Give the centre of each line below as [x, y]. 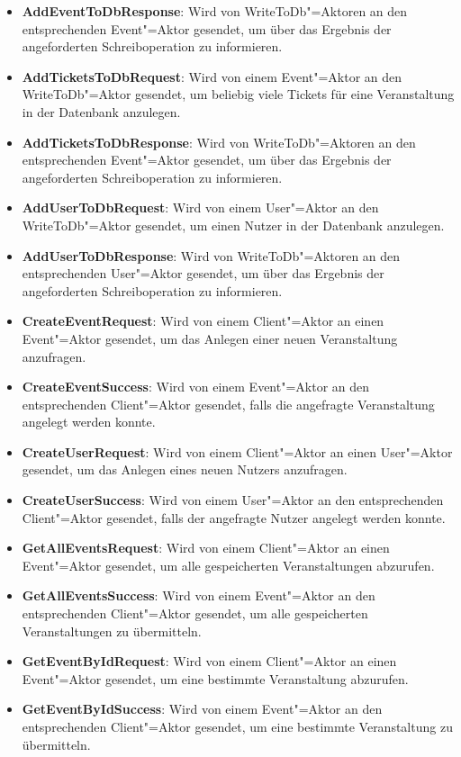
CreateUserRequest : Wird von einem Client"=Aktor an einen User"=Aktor [237, 451]
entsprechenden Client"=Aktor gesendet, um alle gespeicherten [195, 613]
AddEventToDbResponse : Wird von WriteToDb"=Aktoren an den [215, 11]
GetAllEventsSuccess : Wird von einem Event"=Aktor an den [199, 595]
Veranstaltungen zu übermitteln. [112, 631]
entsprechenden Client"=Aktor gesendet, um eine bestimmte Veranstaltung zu [237, 726]
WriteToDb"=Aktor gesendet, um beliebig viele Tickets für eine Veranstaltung [238, 94]
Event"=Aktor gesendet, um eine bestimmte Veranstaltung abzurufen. [215, 678]
